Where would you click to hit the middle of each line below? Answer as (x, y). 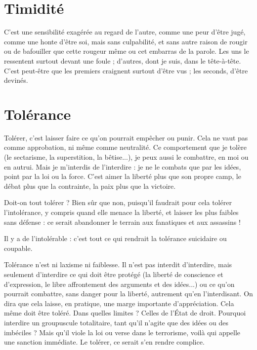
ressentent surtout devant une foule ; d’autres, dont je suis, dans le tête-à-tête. (123, 60)
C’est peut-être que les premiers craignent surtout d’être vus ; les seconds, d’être (126, 70)
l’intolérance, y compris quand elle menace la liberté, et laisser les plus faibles (121, 212)
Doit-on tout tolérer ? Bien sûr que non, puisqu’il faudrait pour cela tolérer (118, 202)
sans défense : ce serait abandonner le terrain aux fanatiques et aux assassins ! (122, 222)
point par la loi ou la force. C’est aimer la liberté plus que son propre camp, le (123, 176)
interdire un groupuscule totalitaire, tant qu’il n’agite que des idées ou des (116, 322)
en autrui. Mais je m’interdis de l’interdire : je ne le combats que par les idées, (123, 166)
